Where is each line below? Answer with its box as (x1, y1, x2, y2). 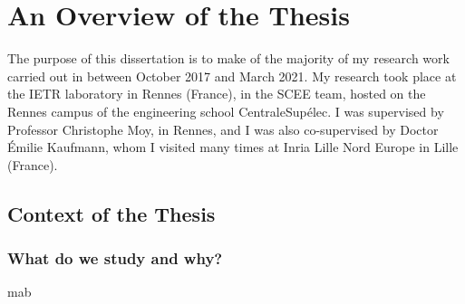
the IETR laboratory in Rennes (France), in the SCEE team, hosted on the (7, 84, 426, 103)
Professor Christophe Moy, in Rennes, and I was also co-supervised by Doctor (7, 119, 439, 138)
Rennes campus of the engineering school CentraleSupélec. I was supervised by (7, 101, 444, 120)
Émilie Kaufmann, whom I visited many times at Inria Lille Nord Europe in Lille (7, 138, 459, 157)
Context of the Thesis (7, 199, 216, 227)
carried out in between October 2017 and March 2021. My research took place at (7, 66, 457, 85)
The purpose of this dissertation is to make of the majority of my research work (7, 49, 450, 68)
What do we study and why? (7, 246, 223, 269)
